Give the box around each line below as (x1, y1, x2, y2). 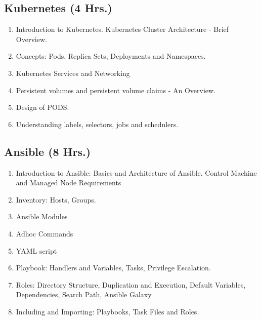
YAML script (16, 245, 57, 256)
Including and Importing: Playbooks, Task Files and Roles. (16, 306, 199, 316)
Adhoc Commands (16, 228, 73, 238)
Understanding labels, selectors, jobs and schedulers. (16, 118, 179, 129)
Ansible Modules (16, 211, 68, 222)
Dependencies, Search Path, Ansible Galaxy (16, 289, 152, 300)
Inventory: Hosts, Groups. (16, 194, 96, 205)
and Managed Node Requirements (16, 177, 121, 188)
